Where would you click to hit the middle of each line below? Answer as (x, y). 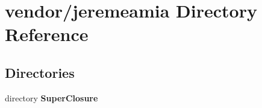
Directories (40, 72)
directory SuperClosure (51, 97)
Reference (47, 34)
